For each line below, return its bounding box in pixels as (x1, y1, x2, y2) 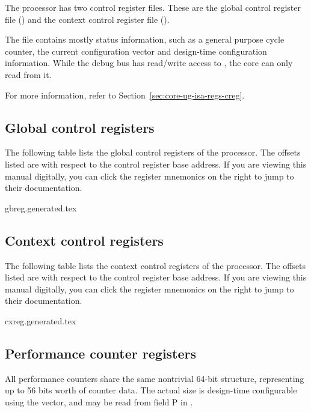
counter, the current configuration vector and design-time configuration (5, 44, 267, 57)
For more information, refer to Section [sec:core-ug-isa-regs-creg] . (5, 88, 245, 101)
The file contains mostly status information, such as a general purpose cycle (5, 33, 285, 46)
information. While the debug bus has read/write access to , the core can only (5, 56, 293, 69)
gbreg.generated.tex (5, 201, 77, 214)
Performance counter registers (5, 344, 197, 362)
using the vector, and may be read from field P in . (5, 395, 193, 408)
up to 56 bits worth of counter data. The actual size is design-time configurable (5, 384, 297, 396)
